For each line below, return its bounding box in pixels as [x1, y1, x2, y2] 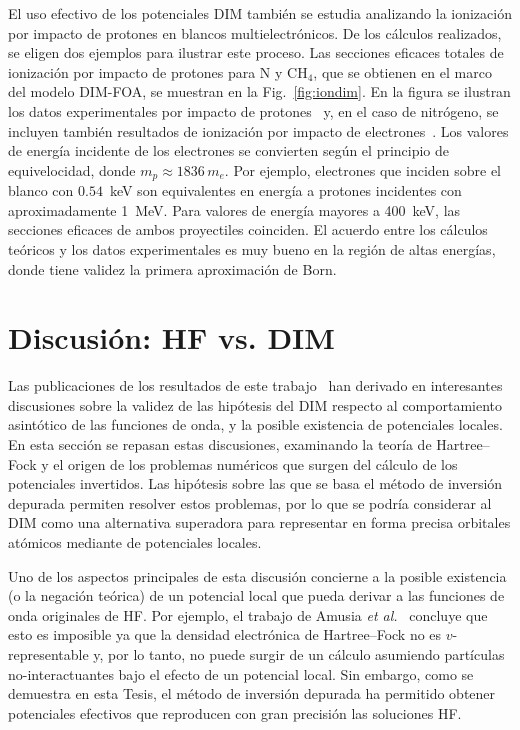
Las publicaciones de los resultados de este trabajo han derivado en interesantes [8, 375, 503, 396]
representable [8, 644, 89, 665]
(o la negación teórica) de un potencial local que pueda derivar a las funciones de [8, 585, 505, 606]
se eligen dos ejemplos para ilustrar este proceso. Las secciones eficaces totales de [8, 42, 504, 63]
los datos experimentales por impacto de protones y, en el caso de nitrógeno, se [8, 100, 499, 121]
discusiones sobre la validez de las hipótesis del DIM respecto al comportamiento [8, 394, 502, 415]
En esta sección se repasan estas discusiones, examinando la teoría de [8, 434, 432, 455]
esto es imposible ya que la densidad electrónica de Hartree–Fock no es [8, 624, 442, 645]
